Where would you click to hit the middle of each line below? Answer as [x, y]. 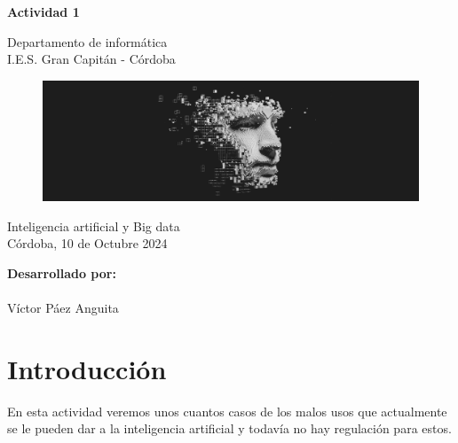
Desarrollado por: [62, 272]
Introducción [87, 368]
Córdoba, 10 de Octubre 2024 [87, 243]
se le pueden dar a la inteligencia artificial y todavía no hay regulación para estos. [229, 428]
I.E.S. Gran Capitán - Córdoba [91, 59]
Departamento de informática [87, 41]
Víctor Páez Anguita [63, 307]
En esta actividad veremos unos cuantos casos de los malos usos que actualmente [227, 411]
